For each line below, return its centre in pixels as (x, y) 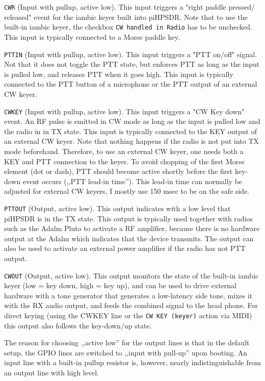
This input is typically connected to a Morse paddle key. (92, 36)
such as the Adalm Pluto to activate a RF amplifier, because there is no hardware (132, 228)
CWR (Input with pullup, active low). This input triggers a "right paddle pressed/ (129, 7)
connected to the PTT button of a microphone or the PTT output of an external (131, 84)
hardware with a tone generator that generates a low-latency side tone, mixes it (128, 295)
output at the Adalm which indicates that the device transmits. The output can (129, 238)
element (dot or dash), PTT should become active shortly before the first (118, 171)
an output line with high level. (51, 373)
